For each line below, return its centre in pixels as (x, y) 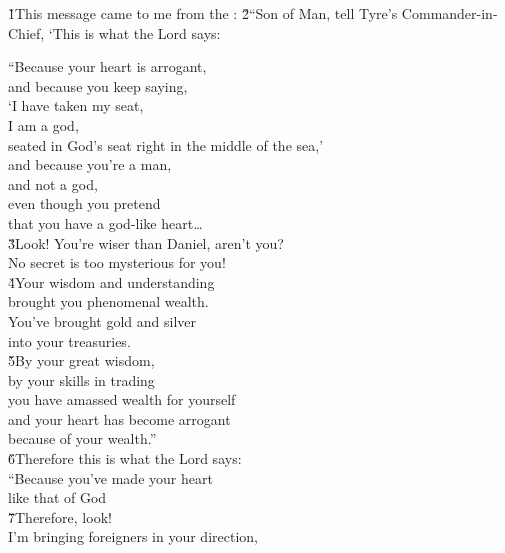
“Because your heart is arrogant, (107, 66)
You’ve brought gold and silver (102, 320)
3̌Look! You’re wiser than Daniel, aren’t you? (146, 242)
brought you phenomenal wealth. (108, 301)
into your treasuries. (69, 340)
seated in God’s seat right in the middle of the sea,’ (166, 144)
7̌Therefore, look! (60, 516)
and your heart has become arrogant (119, 418)
